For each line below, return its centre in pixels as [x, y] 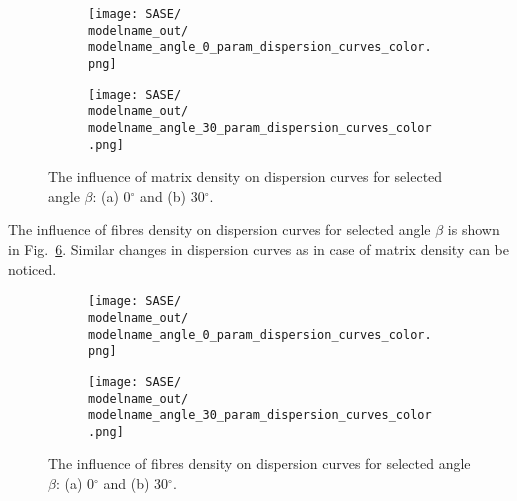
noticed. [32, 268]
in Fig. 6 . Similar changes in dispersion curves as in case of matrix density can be [258, 249]
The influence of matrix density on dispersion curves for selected [245, 176]
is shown [473, 229]
